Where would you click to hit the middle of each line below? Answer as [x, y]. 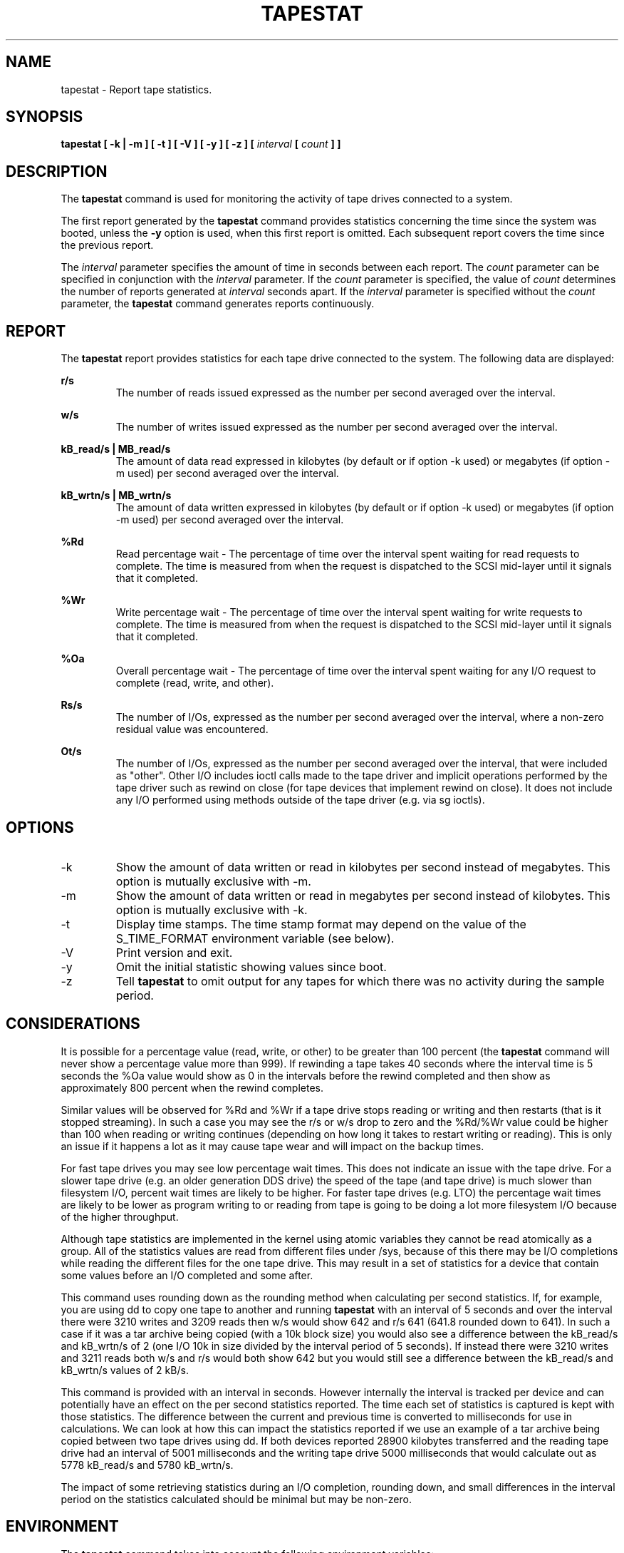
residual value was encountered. [192, 729]
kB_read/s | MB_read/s [116, 449]
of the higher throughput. [120, 1216]
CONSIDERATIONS [73, 1024]
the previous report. [107, 245]
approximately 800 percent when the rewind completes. [192, 1087]
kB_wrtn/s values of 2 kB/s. [125, 1370]
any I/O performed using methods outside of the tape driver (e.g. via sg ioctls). [300, 800]
